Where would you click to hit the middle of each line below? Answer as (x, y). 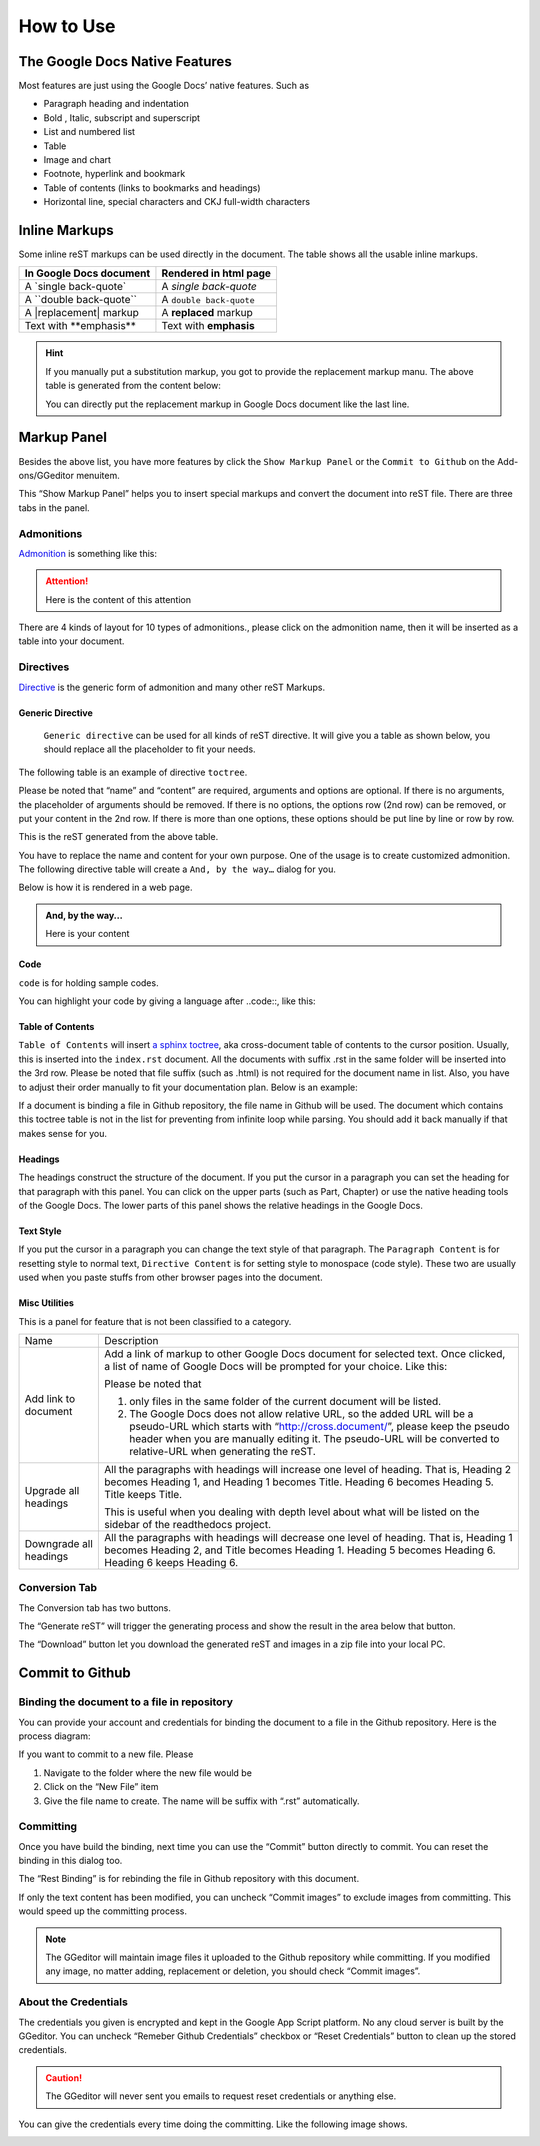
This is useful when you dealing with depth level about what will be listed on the (292, 1512)
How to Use (67, 26)
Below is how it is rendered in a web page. (105, 887)
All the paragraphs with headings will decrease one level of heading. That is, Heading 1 (309, 1537)
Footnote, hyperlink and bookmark (114, 174)
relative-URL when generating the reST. (223, 1451)
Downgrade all (59, 1543)
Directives (44, 667)
